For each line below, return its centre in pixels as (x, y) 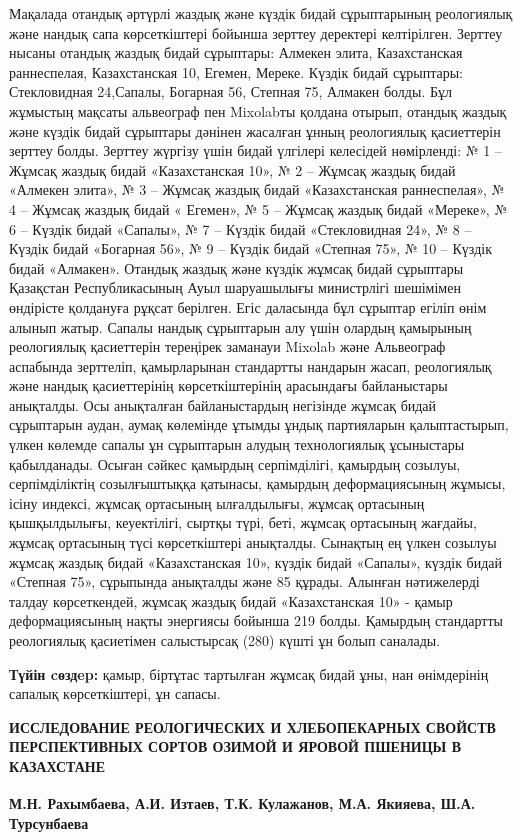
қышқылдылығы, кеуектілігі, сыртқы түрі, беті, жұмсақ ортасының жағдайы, (243, 522)
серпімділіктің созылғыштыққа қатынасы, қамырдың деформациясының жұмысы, (257, 483)
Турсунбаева (49, 822)
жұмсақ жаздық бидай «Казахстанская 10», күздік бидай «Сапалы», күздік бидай (256, 561)
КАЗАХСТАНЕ (57, 765)
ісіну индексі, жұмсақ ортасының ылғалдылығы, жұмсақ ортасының (217, 502)
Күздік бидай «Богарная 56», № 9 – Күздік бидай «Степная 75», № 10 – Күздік (250, 248)
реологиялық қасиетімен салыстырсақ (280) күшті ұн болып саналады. (225, 640)
